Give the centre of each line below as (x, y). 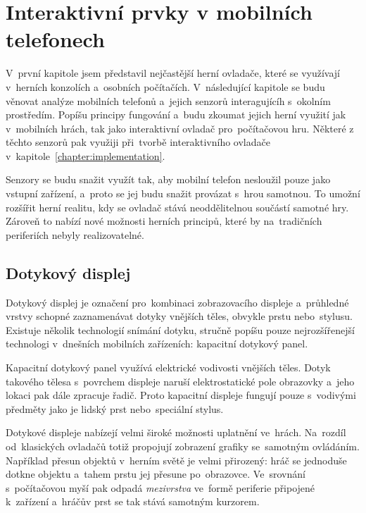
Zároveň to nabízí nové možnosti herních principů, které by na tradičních (164, 221)
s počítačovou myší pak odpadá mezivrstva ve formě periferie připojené (160, 487)
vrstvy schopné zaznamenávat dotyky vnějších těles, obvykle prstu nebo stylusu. (179, 316)
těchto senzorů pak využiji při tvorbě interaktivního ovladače (138, 142)
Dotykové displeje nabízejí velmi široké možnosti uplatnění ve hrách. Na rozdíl (176, 432)
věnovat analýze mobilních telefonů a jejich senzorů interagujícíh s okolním (168, 100)
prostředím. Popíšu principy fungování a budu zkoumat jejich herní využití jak (176, 115)
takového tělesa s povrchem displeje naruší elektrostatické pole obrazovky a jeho (180, 381)
